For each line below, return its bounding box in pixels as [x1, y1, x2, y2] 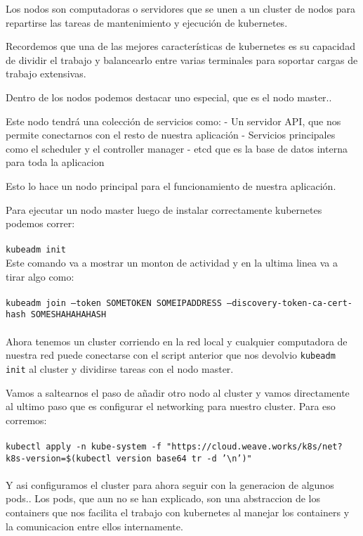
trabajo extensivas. [6, 66, 86, 81]
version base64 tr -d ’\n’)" [116, 453, 252, 464]
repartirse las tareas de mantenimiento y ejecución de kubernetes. [6, 15, 288, 30]
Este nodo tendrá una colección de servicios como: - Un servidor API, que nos [6, 113, 341, 128]
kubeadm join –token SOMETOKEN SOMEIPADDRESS [6, 298, 222, 308]
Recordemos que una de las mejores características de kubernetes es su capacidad [6, 39, 355, 53]
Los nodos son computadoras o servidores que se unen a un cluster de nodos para [6, 1, 356, 15]
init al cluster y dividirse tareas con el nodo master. [6, 361, 234, 376]
